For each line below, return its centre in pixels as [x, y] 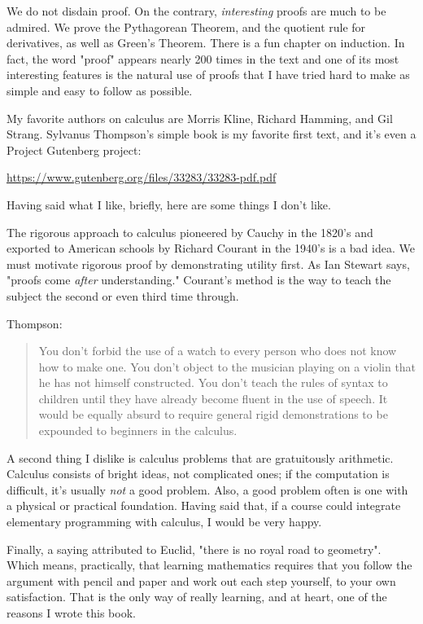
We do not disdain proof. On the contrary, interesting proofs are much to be [196, 11]
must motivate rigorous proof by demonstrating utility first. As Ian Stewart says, [208, 264]
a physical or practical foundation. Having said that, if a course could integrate [204, 505]
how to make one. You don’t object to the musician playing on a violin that [227, 366]
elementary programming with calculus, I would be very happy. [164, 522]
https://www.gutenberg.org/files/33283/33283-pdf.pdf [142, 177]
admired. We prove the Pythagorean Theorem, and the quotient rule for [186, 26]
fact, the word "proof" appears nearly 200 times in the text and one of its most [203, 58]
